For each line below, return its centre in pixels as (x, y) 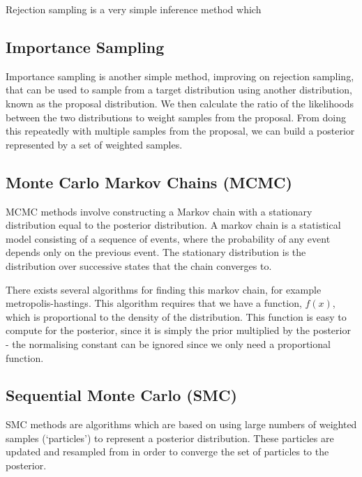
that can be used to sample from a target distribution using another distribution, (179, 90)
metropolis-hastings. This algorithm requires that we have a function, (154, 303)
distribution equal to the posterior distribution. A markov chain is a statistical (173, 225)
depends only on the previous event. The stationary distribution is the (156, 252)
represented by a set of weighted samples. (94, 144)
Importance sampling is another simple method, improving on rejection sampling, (180, 76)
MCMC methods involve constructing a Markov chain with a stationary (159, 211)
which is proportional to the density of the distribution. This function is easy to (176, 316)
